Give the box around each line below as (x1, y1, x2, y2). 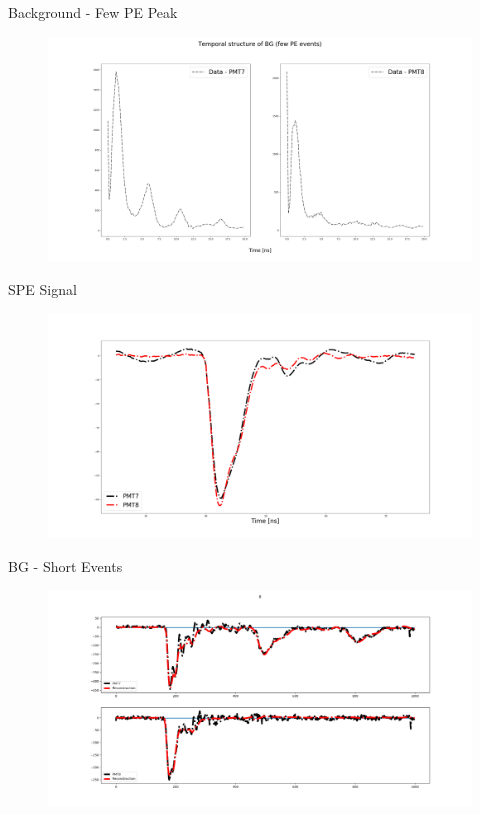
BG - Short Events (8, 556, 123, 577)
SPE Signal (8, 279, 77, 300)
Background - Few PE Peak (8, 2, 178, 22)
